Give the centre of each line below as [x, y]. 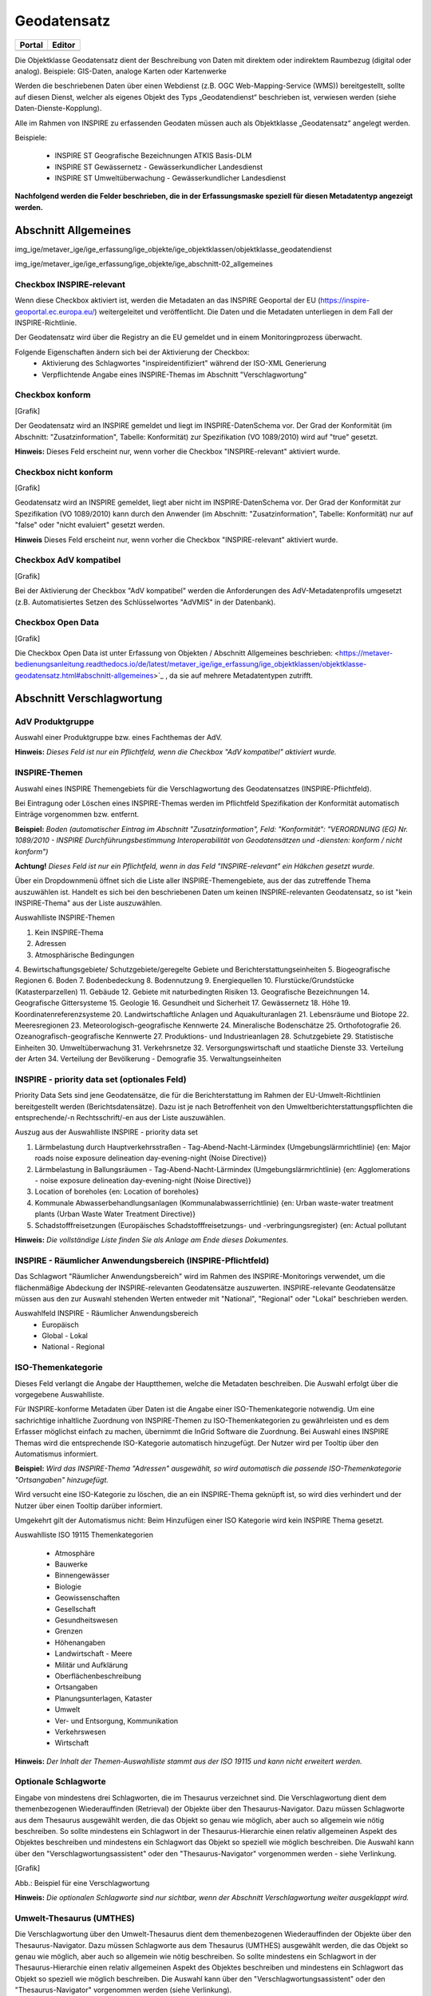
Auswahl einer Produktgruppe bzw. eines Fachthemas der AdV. [119, 738]
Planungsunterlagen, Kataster [103, 1698]
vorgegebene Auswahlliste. [59, 1394]
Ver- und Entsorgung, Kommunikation [117, 1721]
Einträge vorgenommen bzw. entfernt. [77, 814]
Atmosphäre [75, 1553]
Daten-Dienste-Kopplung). [58, 109]
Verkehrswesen [81, 1732]
